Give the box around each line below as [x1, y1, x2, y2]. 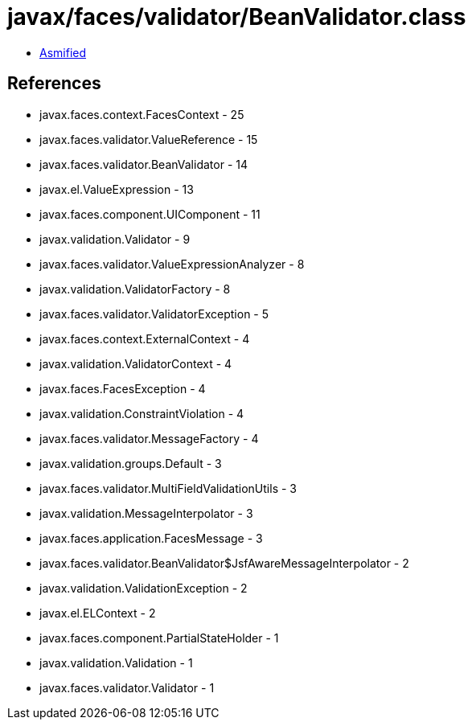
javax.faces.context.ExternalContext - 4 [39, 331, 250, 346]
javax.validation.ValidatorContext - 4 [39, 356, 232, 371]
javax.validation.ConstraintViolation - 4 [39, 406, 244, 420]
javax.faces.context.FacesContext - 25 [39, 107, 244, 121]
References [7, 73, 101, 94]
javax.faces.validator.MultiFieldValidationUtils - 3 [39, 481, 297, 495]
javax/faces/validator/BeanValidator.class [7, 3, 466, 31]
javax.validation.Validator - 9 [39, 232, 191, 246]
